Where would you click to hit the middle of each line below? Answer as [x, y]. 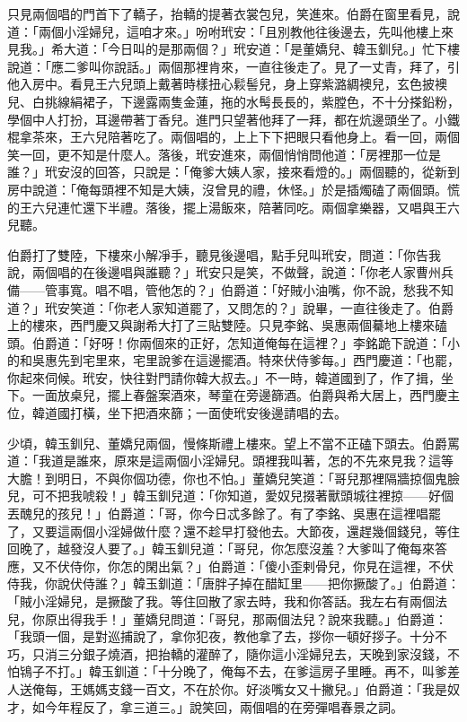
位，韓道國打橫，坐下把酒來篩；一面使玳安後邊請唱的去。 [177, 413]
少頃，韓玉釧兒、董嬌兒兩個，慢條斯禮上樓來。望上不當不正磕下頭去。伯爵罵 [233, 443]
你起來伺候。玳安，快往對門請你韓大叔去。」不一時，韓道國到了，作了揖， [224, 377]
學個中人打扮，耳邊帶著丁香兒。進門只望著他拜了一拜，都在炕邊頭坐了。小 [227, 119]
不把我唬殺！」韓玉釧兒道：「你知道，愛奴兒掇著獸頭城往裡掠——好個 [249, 496]
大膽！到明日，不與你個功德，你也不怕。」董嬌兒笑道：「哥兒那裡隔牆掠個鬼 [227, 478]
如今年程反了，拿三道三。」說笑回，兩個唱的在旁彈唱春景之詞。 [217, 706]
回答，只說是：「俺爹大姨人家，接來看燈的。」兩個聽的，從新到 [277, 172]
